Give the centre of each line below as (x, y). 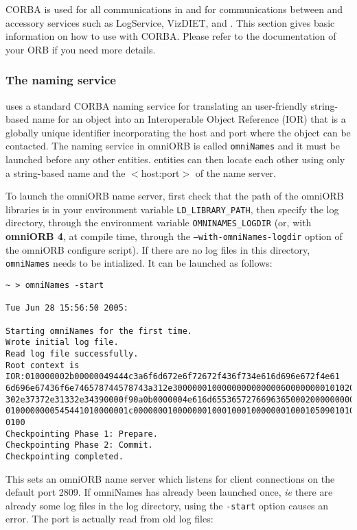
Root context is (43, 365)
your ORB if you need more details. (81, 49)
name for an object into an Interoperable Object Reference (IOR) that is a (189, 119)
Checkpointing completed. (65, 456)
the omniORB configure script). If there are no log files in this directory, (158, 249)
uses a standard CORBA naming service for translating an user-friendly (157, 105)
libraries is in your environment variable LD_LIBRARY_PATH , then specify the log (172, 209)
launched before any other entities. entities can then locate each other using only (175, 159)
